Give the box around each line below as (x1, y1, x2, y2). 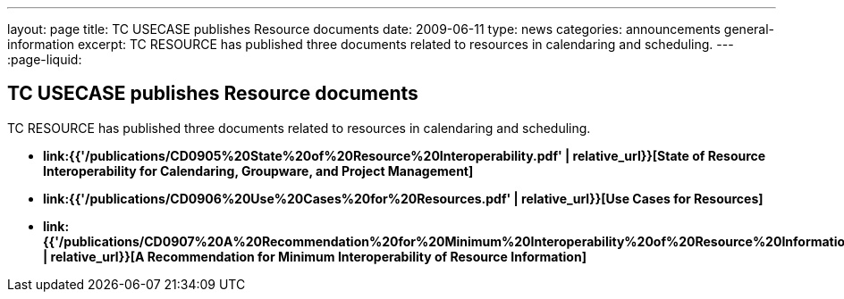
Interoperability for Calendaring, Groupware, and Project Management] (43, 162, 474, 179)
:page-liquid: (7, 52, 82, 67)
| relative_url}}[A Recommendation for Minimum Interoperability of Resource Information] (43, 248, 587, 264)
